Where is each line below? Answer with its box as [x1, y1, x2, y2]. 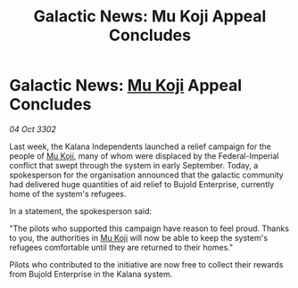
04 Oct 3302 [9, 123, 56, 135]
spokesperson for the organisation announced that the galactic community [9, 169, 284, 180]
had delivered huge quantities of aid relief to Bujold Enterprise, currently [9, 178, 275, 189]
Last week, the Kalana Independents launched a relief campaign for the [9, 141, 272, 152]
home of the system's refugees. [9, 188, 127, 199]
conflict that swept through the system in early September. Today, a [9, 160, 259, 170]
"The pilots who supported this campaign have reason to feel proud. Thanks [9, 223, 290, 234]
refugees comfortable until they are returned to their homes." [9, 242, 234, 252]
